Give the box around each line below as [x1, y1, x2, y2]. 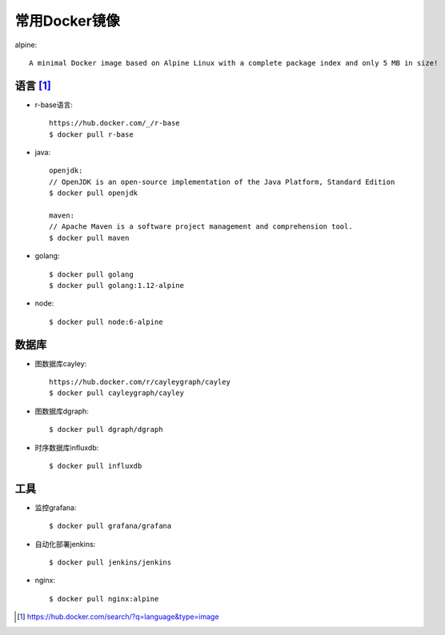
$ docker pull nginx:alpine [49, 594, 159, 603]
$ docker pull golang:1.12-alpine [49, 281, 184, 290]
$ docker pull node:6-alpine [49, 317, 163, 326]
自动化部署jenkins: [34, 539, 96, 549]
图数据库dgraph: [34, 406, 90, 416]
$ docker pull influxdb [49, 461, 142, 470]
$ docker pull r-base [49, 130, 134, 139]
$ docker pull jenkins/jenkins [49, 558, 172, 567]
